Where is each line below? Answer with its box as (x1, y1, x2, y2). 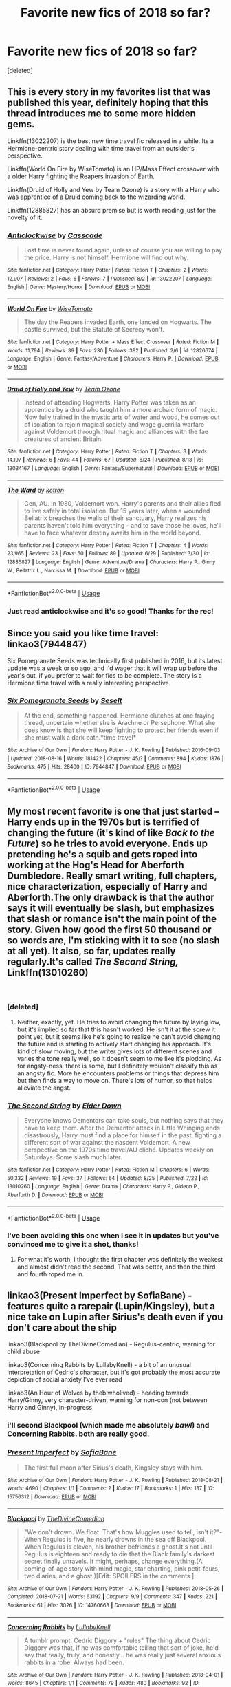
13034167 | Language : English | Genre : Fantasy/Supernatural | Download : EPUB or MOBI (7, 464, 220, 472)
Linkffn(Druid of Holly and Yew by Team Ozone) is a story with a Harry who (7, 185, 220, 193)
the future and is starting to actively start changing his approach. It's (16, 1040, 212, 1048)
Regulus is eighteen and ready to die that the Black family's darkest (23, 1549, 215, 1558)
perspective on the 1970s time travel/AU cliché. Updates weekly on (23, 1146, 214, 1154)
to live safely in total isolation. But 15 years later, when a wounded (23, 506, 210, 515)
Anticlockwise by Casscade (7, 230, 103, 240)
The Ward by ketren (7, 486, 64, 494)
